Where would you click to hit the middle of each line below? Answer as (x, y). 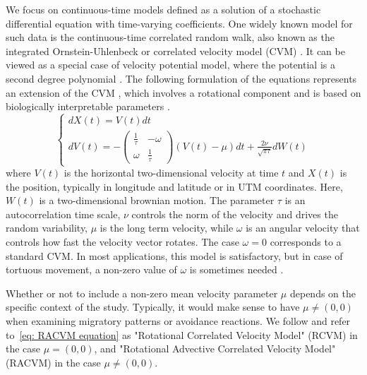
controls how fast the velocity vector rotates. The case (122, 242)
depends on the (323, 293)
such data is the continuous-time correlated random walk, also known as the (170, 37)
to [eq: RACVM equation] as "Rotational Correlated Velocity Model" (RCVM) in (182, 334)
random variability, (47, 228)
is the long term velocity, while (167, 228)
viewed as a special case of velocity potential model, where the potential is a (170, 65)
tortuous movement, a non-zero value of (91, 269)
